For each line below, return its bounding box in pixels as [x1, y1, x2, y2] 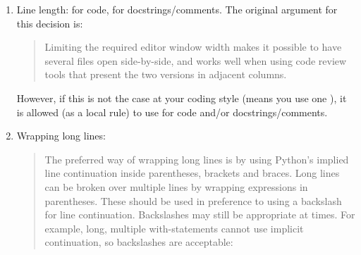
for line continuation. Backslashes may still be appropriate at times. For [44, 207, 355, 222]
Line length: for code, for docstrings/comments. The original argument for [16, 2, 338, 16]
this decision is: [16, 15, 83, 30]
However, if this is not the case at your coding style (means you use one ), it [16, 90, 347, 105]
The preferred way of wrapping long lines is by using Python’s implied [44, 151, 349, 166]
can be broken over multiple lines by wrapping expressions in [44, 179, 308, 194]
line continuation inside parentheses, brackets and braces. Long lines [44, 166, 340, 180]
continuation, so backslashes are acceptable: [44, 235, 233, 249]
